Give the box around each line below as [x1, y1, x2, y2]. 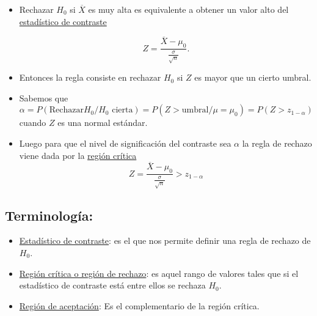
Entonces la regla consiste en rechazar [19, 71, 161, 84]
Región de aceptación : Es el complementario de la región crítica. [19, 299, 260, 312]
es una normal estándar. [57, 116, 148, 129]
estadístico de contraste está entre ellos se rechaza [19, 279, 206, 292]
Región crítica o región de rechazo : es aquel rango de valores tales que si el [19, 266, 299, 279]
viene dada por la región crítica [19, 149, 137, 161]
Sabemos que [19, 91, 68, 104]
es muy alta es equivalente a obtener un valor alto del [88, 3, 289, 15]
